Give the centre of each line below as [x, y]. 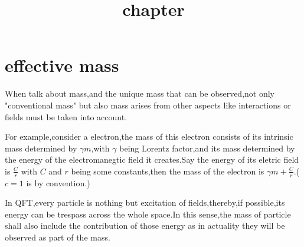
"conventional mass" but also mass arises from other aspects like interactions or [148, 105]
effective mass [62, 65]
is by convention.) [58, 182]
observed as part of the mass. [58, 237]
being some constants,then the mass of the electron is [168, 171]
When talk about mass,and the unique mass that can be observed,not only [140, 93]
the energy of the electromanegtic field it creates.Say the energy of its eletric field [152, 159]
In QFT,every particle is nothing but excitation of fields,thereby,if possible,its [145, 202]
